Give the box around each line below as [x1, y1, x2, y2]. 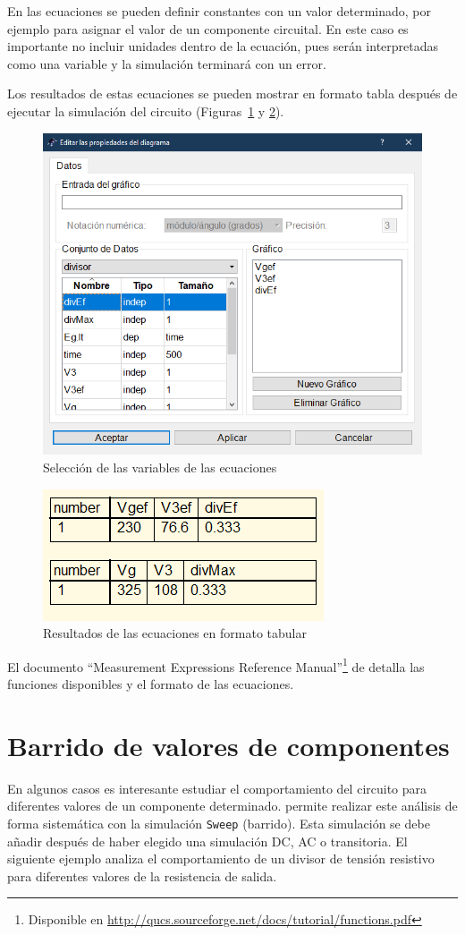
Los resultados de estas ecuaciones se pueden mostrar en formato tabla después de [7, 84, 458, 103]
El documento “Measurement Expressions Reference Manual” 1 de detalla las [7, 654, 425, 676]
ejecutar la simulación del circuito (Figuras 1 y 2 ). [7, 101, 284, 120]
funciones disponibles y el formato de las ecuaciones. [7, 674, 294, 693]
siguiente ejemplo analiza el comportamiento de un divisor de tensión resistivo [7, 849, 435, 868]
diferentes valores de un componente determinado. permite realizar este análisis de [7, 796, 458, 815]
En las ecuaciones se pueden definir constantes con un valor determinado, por [7, 2, 432, 20]
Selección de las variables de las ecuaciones [43, 457, 277, 476]
